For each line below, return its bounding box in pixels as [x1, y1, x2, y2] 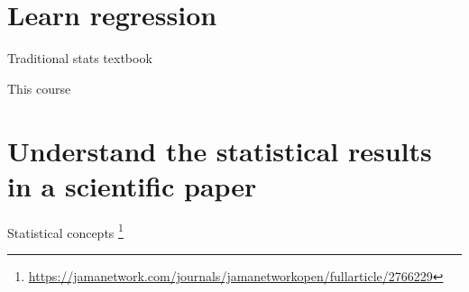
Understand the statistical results [7, 132, 432, 169]
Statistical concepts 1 [7, 220, 124, 242]
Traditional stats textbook [7, 49, 152, 68]
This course [7, 78, 71, 97]
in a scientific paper [7, 167, 257, 204]
